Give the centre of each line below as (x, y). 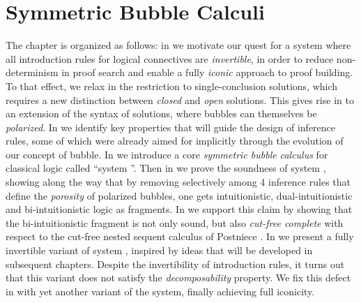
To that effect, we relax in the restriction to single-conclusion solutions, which (172, 86)
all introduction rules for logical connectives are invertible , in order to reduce (170, 58)
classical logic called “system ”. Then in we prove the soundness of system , (166, 168)
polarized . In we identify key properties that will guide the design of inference (171, 127)
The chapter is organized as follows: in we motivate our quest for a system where (178, 45)
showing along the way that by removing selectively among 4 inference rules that (178, 182)
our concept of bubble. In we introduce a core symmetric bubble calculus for (167, 154)
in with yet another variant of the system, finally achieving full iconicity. (160, 291)
